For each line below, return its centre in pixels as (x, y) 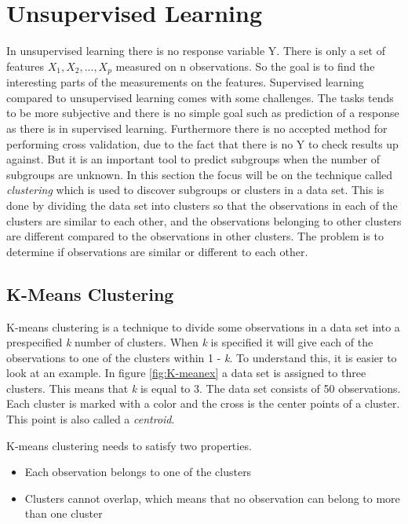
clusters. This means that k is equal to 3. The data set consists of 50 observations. (204, 388)
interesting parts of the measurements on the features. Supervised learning (185, 82)
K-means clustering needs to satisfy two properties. (129, 445)
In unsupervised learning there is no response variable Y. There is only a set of (196, 51)
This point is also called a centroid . (91, 419)
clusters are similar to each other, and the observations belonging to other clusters (204, 220)
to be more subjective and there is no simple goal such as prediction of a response (203, 113)
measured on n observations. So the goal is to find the (245, 66)
